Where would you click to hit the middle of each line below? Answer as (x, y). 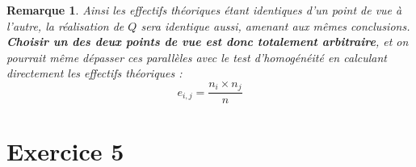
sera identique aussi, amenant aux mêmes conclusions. (275, 25)
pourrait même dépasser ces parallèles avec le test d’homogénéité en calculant (197, 57)
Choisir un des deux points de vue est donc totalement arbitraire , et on (208, 42)
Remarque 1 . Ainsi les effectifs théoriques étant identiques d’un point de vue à (204, 10)
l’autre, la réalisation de (65, 25)
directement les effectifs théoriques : (95, 73)
